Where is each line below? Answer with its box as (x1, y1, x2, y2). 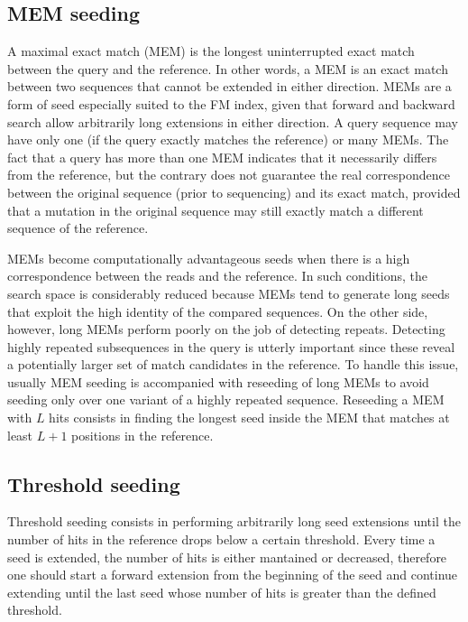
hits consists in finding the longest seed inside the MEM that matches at (49, 408, 450, 427)
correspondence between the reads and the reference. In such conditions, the (7, 266, 427, 285)
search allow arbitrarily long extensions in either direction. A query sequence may (7, 112, 458, 131)
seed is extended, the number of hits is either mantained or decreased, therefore (7, 547, 447, 566)
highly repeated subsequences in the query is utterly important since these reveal (7, 337, 455, 356)
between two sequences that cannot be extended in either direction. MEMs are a (7, 77, 452, 96)
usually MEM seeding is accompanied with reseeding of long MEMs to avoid (7, 372, 429, 391)
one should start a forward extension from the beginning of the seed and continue (7, 565, 458, 584)
